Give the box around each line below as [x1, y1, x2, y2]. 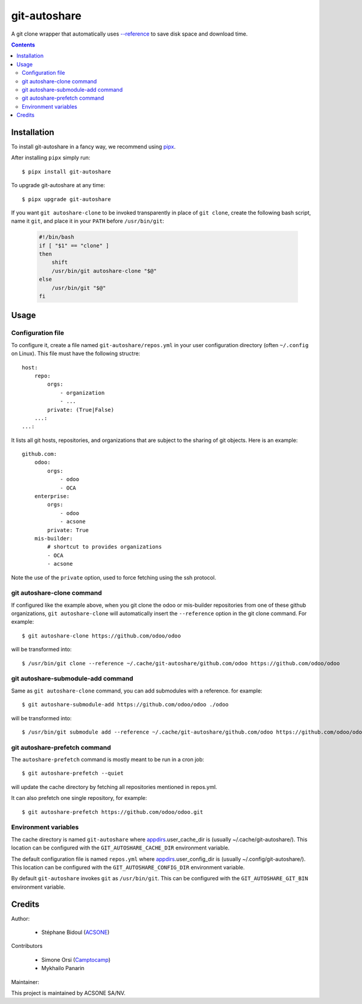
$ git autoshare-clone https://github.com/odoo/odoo [22, 632, 181, 639]
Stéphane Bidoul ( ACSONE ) [41, 929, 110, 936]
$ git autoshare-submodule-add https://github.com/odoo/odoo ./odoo [22, 701, 229, 708]
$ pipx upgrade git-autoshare [22, 196, 112, 202]
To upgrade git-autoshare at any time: [11, 182, 106, 189]
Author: [11, 915, 30, 922]
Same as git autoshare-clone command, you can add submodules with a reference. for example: [11, 687, 262, 694]
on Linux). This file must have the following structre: [11, 350, 141, 357]
